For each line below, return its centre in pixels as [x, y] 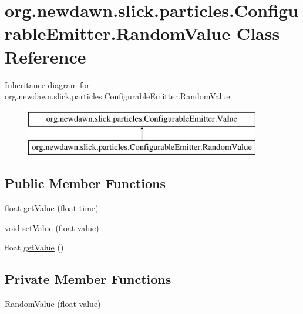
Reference [46, 56]
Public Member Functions [85, 183]
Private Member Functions [88, 279]
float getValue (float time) [52, 208]
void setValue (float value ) [52, 227]
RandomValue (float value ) [53, 304]
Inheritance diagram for [47, 84]
